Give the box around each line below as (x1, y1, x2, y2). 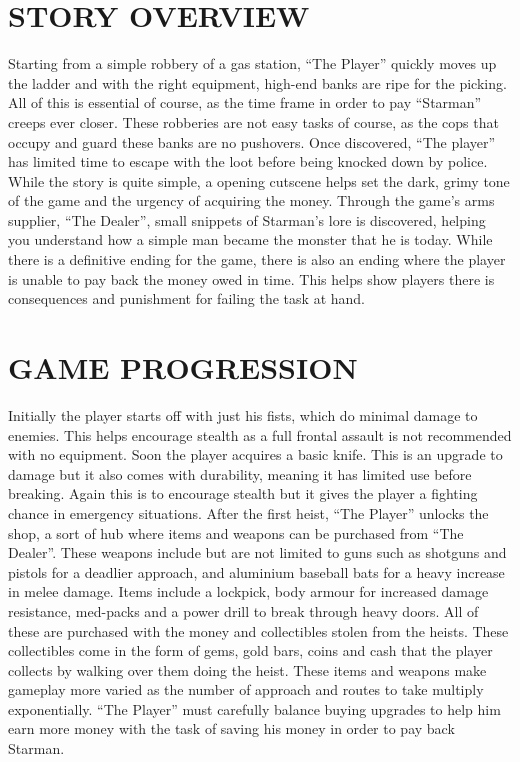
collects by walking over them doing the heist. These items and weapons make (8, 659, 487, 680)
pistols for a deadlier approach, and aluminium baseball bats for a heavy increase (8, 561, 505, 582)
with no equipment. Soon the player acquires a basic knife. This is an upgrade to (8, 444, 503, 465)
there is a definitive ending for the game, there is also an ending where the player (8, 249, 506, 270)
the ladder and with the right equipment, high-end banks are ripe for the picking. (8, 72, 507, 93)
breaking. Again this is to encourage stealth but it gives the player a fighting (8, 483, 478, 504)
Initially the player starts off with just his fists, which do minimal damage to (8, 404, 478, 425)
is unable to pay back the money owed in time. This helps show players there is (8, 268, 495, 289)
